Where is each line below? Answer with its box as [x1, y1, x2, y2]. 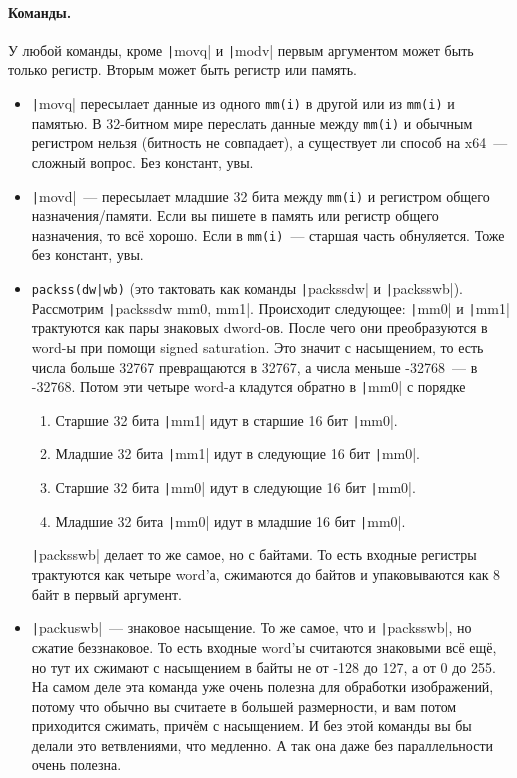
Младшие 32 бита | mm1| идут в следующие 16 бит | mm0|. [55, 443, 420, 464]
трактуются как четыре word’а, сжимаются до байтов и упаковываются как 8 [31, 564, 501, 585]
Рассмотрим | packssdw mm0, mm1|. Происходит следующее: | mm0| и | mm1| [31, 297, 510, 318]
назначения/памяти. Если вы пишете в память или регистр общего [31, 205, 439, 226]
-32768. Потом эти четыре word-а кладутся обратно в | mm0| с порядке [31, 376, 466, 397]
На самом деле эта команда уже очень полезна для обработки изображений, [31, 676, 494, 697]
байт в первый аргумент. [31, 583, 182, 604]
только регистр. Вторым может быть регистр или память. [8, 59, 357, 80]
